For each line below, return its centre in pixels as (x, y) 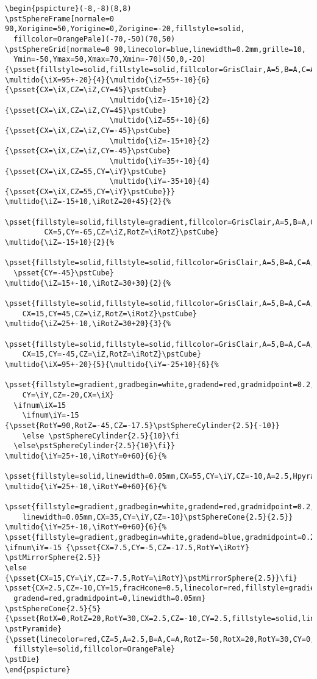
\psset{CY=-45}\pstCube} (64, 273)
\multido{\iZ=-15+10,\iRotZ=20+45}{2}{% (88, 202)
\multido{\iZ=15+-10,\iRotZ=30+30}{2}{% (88, 283)
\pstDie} (23, 659)
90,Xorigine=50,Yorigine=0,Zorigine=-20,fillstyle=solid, (125, 29)
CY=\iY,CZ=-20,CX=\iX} (68, 395)
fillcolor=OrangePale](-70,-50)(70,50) (94, 39)
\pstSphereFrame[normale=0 (59, 19)
